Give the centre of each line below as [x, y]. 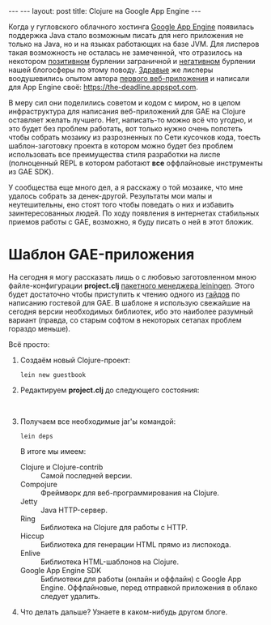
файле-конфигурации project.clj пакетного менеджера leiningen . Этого [131, 285]
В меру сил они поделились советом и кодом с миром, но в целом [125, 103]
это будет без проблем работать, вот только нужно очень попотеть [125, 128]
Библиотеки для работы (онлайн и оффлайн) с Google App [141, 579]
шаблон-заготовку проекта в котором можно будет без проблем [121, 146]
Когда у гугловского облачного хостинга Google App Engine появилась [131, 27]
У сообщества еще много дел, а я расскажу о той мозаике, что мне [126, 187]
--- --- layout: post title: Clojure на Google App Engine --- [105, 11]
